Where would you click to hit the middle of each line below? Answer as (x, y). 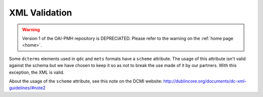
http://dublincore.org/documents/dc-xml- (205, 81)
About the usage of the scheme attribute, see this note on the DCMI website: (86, 81)
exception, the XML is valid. (37, 72)
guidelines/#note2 (27, 88)
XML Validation (41, 13)
